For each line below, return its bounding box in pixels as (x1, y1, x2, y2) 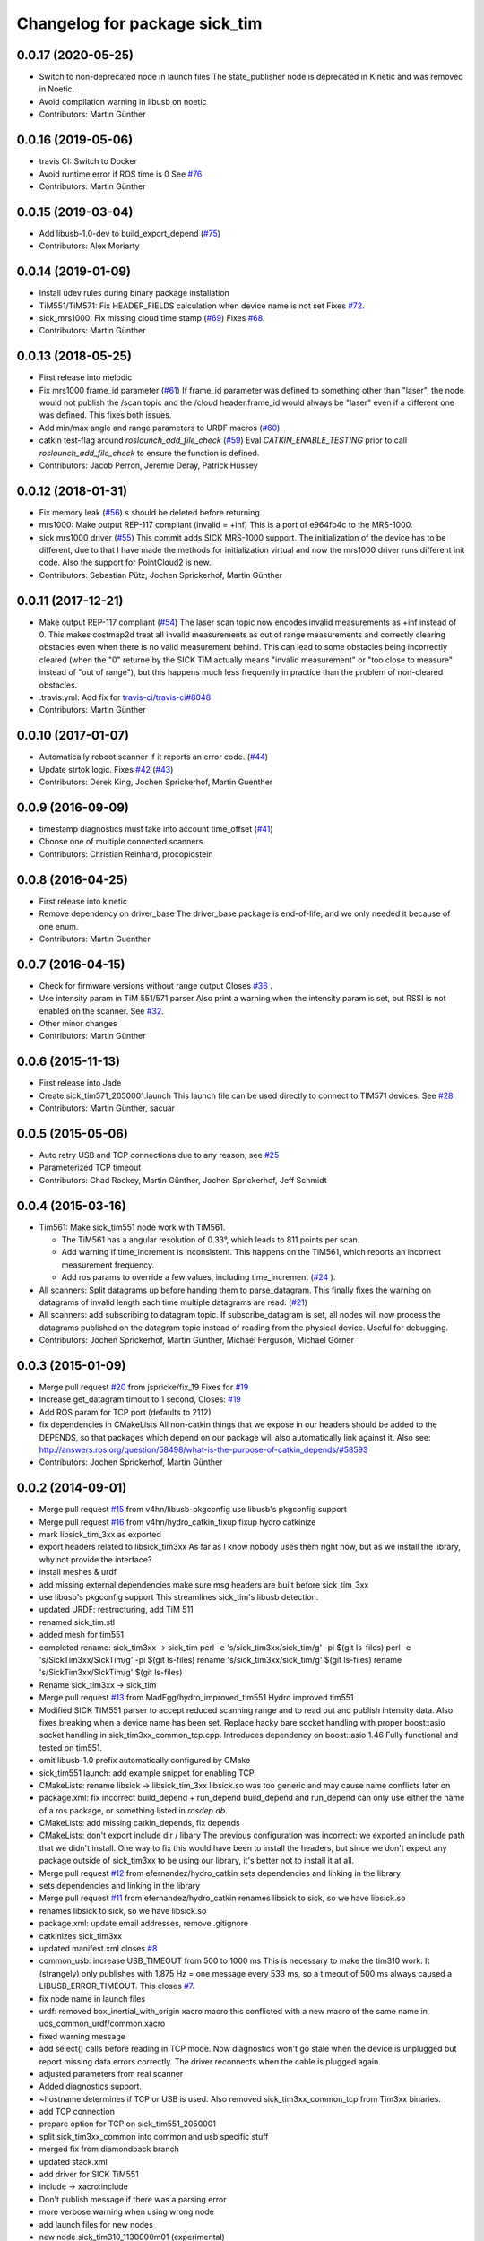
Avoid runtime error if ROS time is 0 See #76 (39, 169, 203, 179)
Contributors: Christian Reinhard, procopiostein (39, 848, 214, 860)
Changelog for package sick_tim (16, 13, 263, 33)
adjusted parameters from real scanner (39, 2068, 184, 2079)
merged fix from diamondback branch (39, 2143, 179, 2155)
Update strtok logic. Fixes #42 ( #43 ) (39, 764, 174, 774)
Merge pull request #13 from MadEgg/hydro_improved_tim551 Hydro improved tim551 (39, 1692, 354, 1703)
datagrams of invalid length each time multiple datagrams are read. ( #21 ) (39, 1296, 308, 1308)
